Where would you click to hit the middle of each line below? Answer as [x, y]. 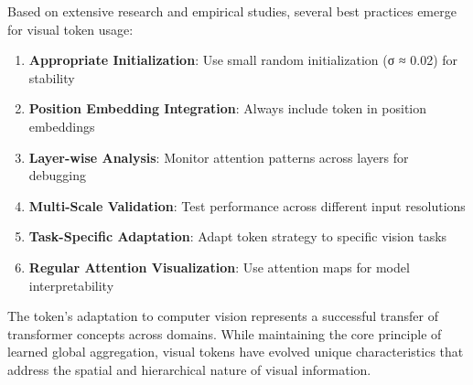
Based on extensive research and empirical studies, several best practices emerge [232, 11]
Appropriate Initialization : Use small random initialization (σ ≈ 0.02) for [243, 60]
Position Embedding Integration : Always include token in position [228, 108]
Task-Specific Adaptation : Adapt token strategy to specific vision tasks [238, 236]
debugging [58, 175]
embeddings [62, 126]
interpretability [71, 285]
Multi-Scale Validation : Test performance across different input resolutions [247, 205]
